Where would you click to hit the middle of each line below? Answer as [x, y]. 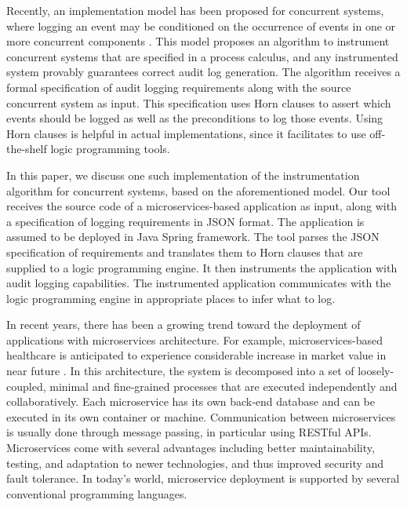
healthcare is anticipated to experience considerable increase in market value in [196, 355]
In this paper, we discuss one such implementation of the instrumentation [183, 175]
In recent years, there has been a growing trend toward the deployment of [184, 325]
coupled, [26, 386]
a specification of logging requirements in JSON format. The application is [185, 221]
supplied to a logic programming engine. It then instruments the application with [202, 267]
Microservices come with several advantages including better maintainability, [191, 448]
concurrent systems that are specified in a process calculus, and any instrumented [202, 56]
